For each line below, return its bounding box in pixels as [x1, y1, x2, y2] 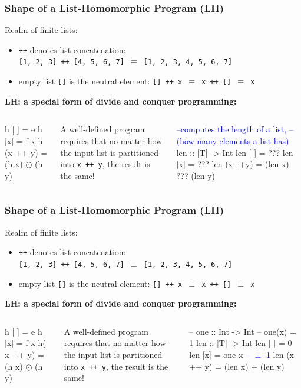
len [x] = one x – [189, 348, 250, 360]
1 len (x [266, 348, 294, 360]
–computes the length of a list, [176, 123, 287, 135]
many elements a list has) [197, 134, 289, 146]
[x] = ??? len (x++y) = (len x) [176, 158, 289, 170]
